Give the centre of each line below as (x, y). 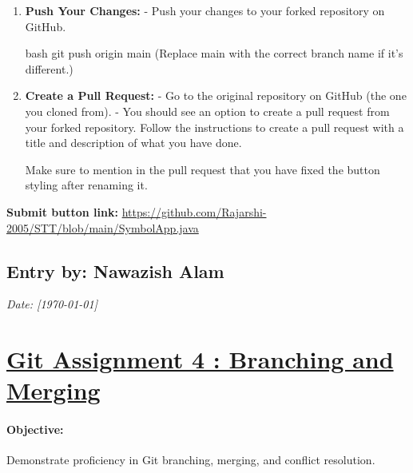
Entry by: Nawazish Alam (115, 270)
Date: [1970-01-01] (52, 304)
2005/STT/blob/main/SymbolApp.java (103, 227)
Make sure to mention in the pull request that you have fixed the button (203, 169)
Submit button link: (62, 211)
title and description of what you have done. (133, 143)
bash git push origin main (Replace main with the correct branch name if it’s (214, 53)
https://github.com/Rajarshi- (194, 211)
